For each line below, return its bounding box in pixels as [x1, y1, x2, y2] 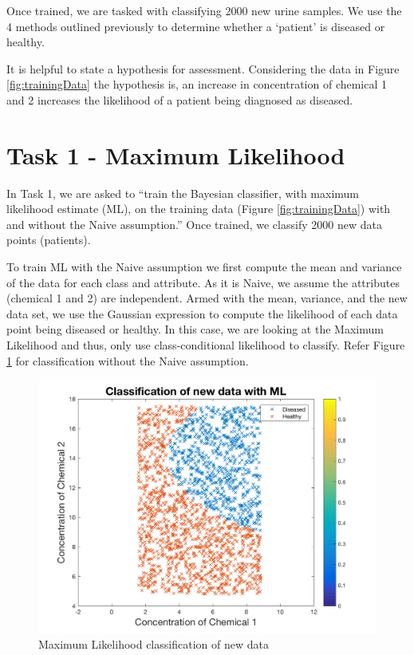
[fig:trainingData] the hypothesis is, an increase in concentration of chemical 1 [6, 76, 388, 93]
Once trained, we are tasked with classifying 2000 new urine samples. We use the [6, 2, 402, 18]
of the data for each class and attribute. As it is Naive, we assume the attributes [6, 274, 400, 290]
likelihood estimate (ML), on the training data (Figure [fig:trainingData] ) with [6, 200, 391, 217]
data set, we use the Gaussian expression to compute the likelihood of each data [6, 305, 398, 322]
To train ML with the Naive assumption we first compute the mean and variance [6, 258, 402, 275]
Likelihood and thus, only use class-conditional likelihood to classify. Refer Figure [6, 337, 405, 353]
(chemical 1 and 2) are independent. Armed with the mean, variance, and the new [6, 290, 408, 306]
